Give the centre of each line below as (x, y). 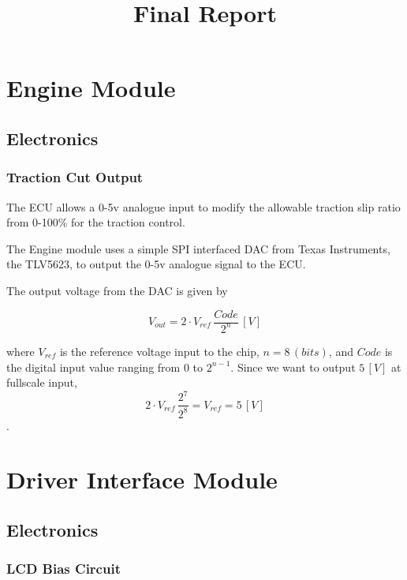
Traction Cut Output (75, 177)
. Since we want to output (293, 367)
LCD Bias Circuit (63, 569)
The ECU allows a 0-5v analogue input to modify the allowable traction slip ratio (203, 206)
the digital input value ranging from (93, 367)
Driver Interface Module (142, 479)
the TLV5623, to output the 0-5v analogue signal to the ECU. (156, 264)
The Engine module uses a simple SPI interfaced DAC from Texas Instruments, (198, 248)
